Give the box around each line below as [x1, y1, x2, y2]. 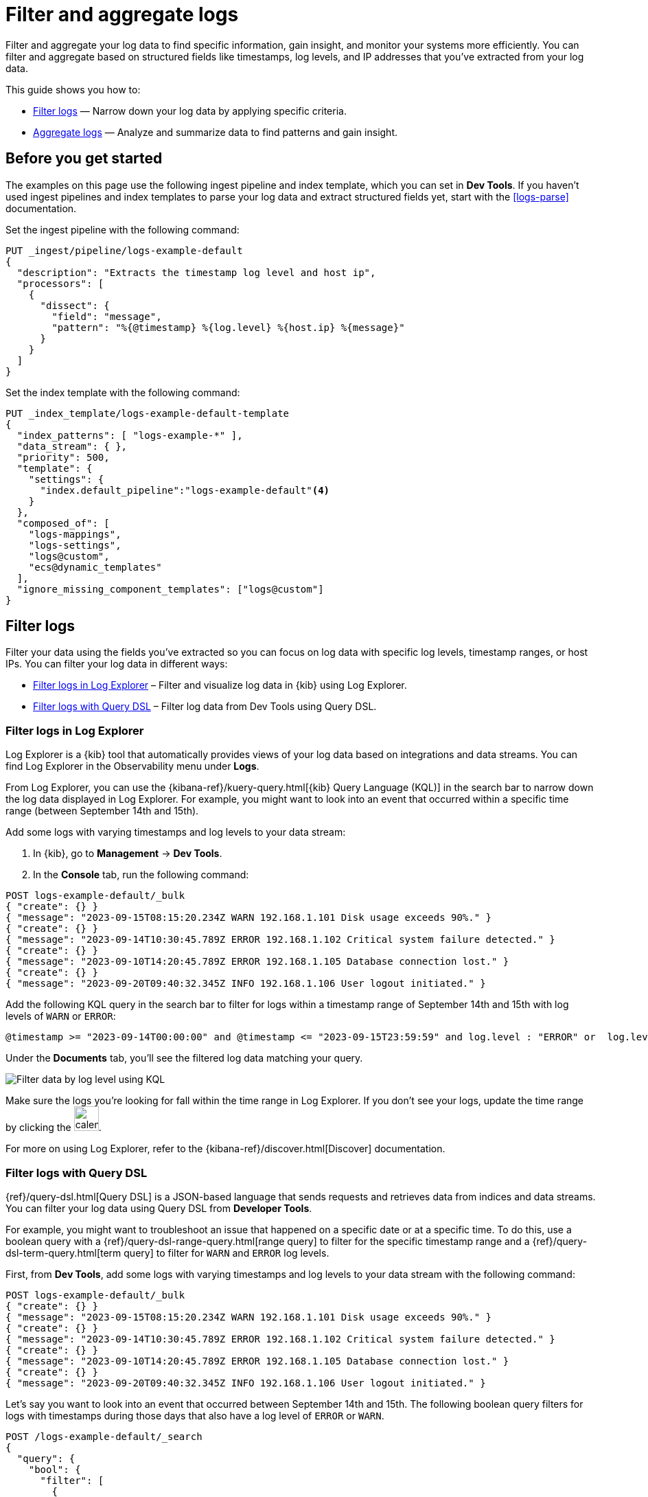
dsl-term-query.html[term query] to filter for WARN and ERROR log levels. [5, 1246, 329, 1259]
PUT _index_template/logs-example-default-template [5, 407, 290, 419]
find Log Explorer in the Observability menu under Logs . [5, 760, 259, 773]
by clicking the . [5, 1121, 102, 1134]
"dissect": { [40, 299, 110, 311]
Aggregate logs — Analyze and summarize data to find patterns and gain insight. [33, 126, 398, 138]
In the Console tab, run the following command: [33, 869, 249, 881]
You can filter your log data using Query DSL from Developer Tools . [5, 1202, 312, 1214]
